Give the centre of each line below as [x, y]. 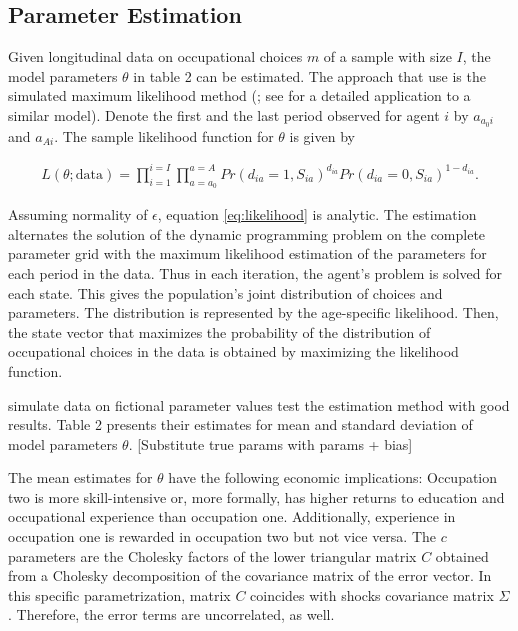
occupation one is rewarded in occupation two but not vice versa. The [222, 536]
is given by [322, 135]
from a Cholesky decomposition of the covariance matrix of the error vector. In [250, 575]
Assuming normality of [78, 214]
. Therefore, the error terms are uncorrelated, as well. [171, 614]
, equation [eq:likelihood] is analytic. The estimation [317, 214]
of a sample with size [387, 56]
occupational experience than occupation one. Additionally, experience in [232, 516]
